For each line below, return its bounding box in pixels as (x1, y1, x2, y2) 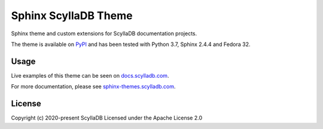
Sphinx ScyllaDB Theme (11, 9, 133, 22)
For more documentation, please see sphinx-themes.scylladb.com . (11, 83, 176, 90)
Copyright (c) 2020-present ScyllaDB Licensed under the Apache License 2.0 (11, 114, 203, 122)
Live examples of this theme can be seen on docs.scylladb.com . (11, 72, 169, 79)
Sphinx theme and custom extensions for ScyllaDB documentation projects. (11, 30, 197, 37)
